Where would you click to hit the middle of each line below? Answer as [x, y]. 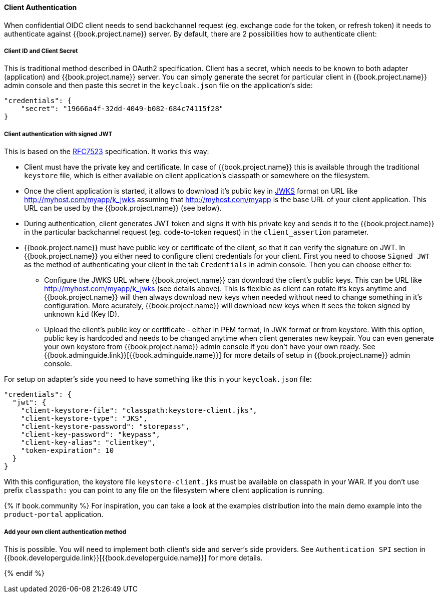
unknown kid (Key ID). [82, 314]
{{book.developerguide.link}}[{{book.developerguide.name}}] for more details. [133, 557]
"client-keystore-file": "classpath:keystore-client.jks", [139, 411]
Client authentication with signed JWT [58, 134]
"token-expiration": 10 [67, 451]
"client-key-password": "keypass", [90, 435]
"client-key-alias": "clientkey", [88, 443]
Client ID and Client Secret [41, 51]
